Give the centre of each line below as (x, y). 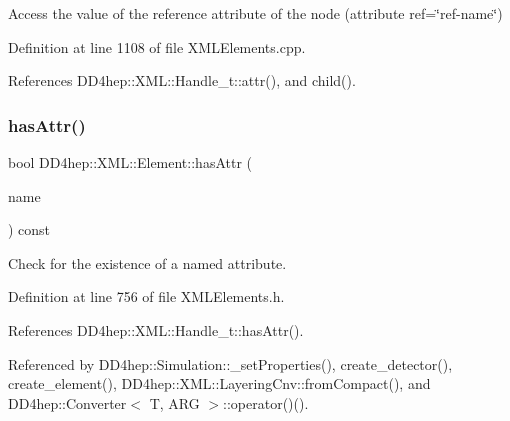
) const (29, 229)
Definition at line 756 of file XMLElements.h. (146, 296)
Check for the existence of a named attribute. (147, 262)
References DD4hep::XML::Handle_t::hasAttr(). (156, 329)
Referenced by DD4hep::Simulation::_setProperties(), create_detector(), (230, 363)
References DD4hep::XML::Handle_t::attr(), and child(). (182, 80)
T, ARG (174, 402)
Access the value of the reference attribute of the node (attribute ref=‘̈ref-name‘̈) (255, 13)
